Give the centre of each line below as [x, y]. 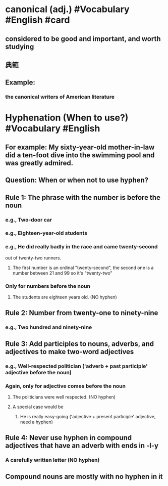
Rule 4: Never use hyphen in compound [69, 438]
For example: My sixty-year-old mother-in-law [80, 147]
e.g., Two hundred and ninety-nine [49, 327]
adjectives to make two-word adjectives [70, 352]
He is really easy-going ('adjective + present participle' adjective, [88, 416]
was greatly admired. [39, 163]
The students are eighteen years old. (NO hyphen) [65, 297]
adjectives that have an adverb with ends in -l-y [82, 446]
